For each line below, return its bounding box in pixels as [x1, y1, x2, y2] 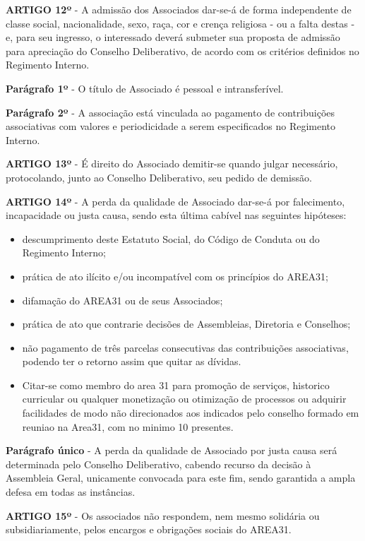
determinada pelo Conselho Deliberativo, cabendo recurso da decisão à [6, 456, 311, 471]
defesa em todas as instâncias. [6, 484, 136, 499]
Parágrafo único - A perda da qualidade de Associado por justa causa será [6, 443, 337, 458]
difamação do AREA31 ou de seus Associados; [22, 292, 223, 307]
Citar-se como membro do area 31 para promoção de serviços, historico [22, 377, 330, 392]
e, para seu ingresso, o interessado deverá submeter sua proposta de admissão [6, 30, 340, 44]
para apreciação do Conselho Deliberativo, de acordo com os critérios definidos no [6, 43, 359, 58]
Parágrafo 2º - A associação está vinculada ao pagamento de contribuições [6, 105, 335, 119]
